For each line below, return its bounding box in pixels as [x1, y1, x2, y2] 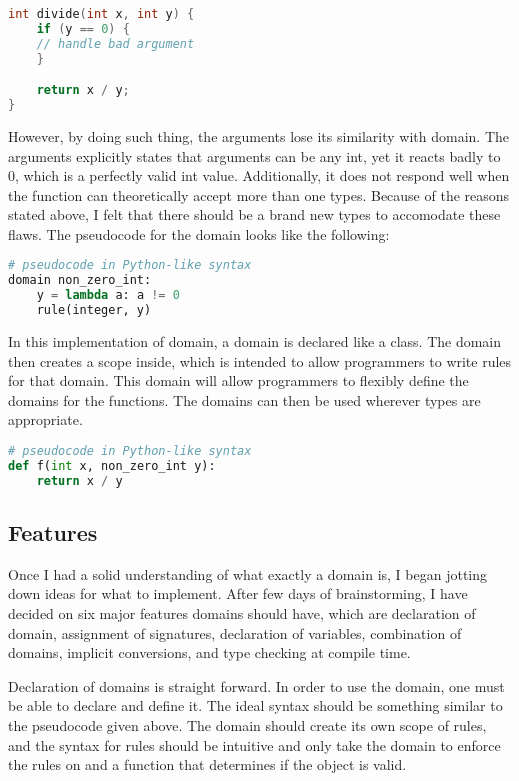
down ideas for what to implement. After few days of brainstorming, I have [8, 583, 468, 604]
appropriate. [8, 409, 83, 430]
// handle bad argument [36, 36, 195, 51]
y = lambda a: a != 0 [36, 288, 180, 303]
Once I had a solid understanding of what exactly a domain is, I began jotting [8, 563, 488, 584]
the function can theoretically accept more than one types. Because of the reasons [8, 184, 510, 205]
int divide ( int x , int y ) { [8, 7, 195, 21]
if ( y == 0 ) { [36, 21, 130, 36]
